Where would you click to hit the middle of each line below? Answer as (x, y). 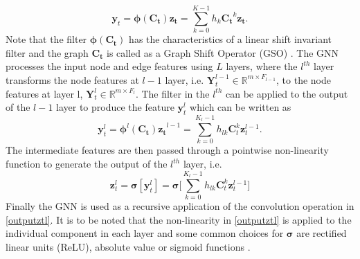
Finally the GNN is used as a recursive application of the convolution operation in (180, 206)
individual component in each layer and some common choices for (145, 233)
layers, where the (262, 66)
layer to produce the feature (115, 107)
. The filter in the (172, 93)
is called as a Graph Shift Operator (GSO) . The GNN (223, 52)
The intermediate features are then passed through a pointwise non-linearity (167, 150)
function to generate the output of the (87, 164)
